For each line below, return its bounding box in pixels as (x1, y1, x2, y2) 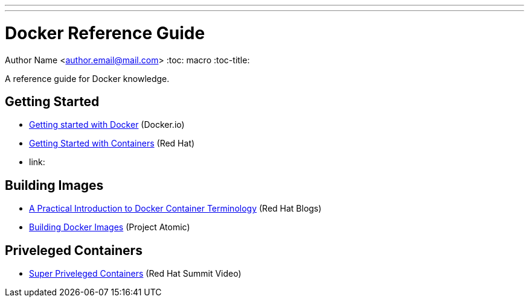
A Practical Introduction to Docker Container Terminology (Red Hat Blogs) (29, 203, 322, 214)
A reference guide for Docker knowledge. (5, 73, 170, 84)
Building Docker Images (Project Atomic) (29, 222, 190, 233)
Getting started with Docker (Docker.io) (29, 119, 185, 130)
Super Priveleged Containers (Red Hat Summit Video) (29, 268, 242, 279)
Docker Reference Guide (5, 22, 205, 43)
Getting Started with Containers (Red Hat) (29, 138, 195, 149)
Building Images (5, 177, 104, 193)
